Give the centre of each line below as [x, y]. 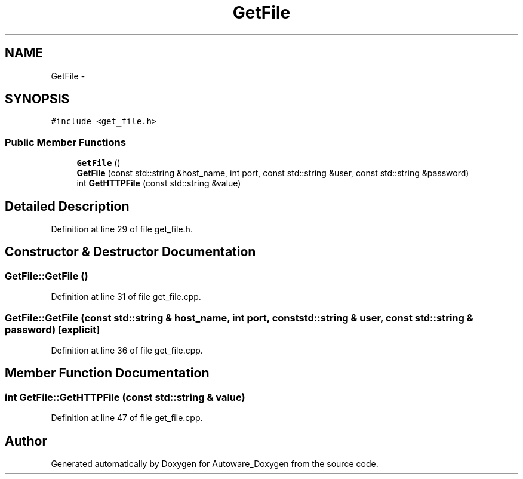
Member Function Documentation [107, 373]
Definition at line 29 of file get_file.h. [122, 229]
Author [26, 441]
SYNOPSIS [37, 99]
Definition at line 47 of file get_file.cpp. [127, 418]
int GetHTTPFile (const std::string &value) [159, 183]
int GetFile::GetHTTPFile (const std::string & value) [125, 397]
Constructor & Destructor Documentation [130, 252]
